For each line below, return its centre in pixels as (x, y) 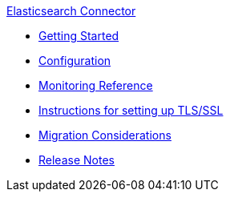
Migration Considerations (105, 135)
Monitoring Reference (96, 85)
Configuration (75, 61)
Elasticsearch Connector (71, 11)
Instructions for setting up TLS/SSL (131, 110)
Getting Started (79, 36)
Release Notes (77, 160)
